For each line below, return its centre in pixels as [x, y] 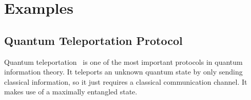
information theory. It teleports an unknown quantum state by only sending [123, 72]
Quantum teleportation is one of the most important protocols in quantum [123, 61]
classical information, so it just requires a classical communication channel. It [126, 81]
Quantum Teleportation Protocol [93, 40]
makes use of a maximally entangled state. [71, 92]
